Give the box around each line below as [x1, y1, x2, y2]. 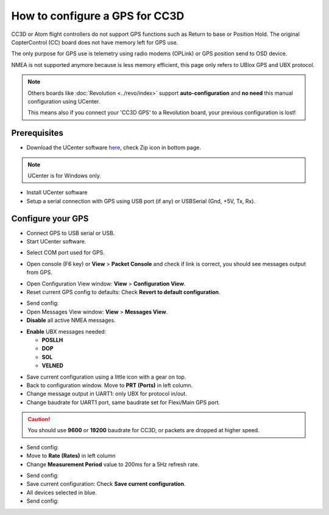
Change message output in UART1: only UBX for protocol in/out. [26, 390, 187, 398]
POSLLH [41, 336, 63, 343]
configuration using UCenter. [27, 97, 101, 105]
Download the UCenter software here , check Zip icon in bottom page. [26, 144, 201, 152]
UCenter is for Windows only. [27, 172, 102, 179]
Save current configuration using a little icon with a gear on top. [26, 373, 186, 380]
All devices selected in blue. [26, 489, 97, 496]
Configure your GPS [11, 213, 89, 223]
